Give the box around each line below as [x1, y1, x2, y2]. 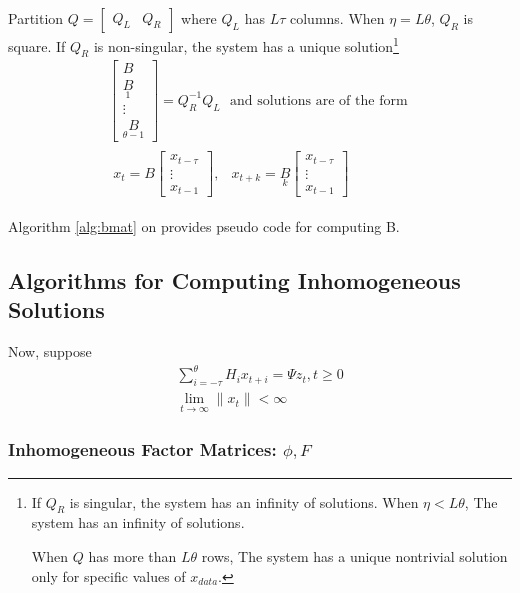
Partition [8, 8, 64, 28]
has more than [88, 546, 177, 567]
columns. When [289, 8, 385, 28]
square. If [8, 35, 66, 56]
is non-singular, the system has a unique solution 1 [93, 33, 399, 56]
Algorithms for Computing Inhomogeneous [8, 265, 461, 296]
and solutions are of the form [230, 93, 408, 108]
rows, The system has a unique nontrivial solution [201, 546, 508, 567]
